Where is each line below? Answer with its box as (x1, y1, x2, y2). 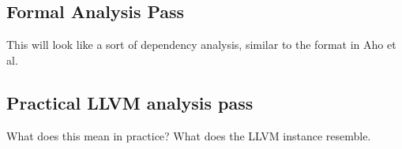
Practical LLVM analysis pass (6, 90, 254, 114)
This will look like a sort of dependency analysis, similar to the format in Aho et (6, 36, 396, 53)
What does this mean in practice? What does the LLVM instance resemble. (6, 127, 371, 143)
